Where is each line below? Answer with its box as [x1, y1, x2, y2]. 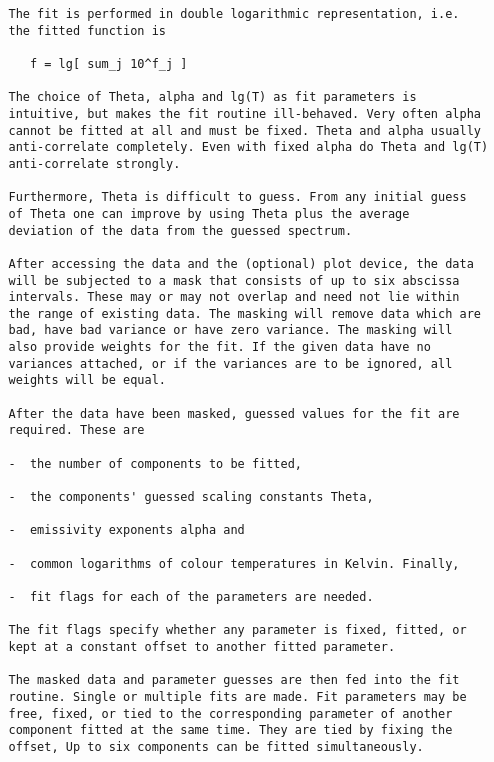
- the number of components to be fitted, [8, 456, 302, 471]
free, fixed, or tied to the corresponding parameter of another [8, 706, 453, 721]
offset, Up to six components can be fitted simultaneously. [8, 739, 424, 754]
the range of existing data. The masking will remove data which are [8, 306, 481, 321]
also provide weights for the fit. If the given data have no [8, 340, 431, 355]
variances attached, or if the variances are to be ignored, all [8, 356, 453, 371]
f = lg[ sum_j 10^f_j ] [29, 56, 188, 71]
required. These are [8, 423, 145, 438]
